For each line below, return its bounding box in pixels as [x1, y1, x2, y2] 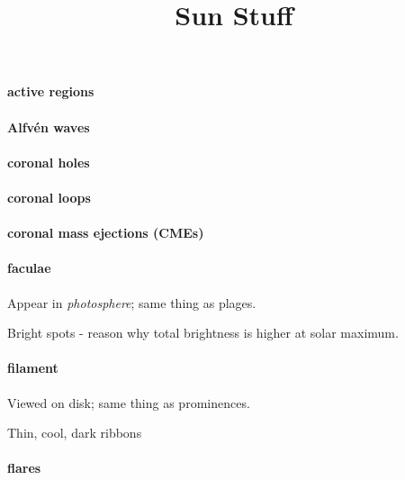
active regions [7, 82, 94, 101]
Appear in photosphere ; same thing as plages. [7, 293, 256, 312]
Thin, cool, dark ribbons [7, 423, 142, 442]
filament [7, 358, 58, 377]
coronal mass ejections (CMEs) [7, 223, 204, 242]
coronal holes [7, 152, 90, 171]
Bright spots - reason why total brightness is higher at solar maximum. [7, 323, 399, 342]
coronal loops [7, 187, 91, 206]
